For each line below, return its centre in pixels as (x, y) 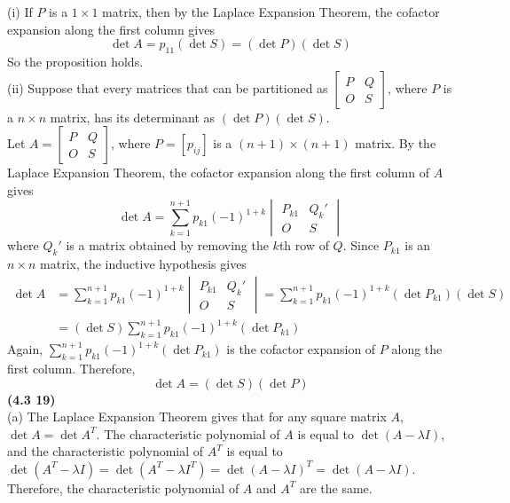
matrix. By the (396, 143)
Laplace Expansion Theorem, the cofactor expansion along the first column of (218, 173)
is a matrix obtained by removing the (167, 245)
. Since (361, 245)
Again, (25, 349)
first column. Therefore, (71, 368)
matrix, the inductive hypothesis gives (143, 264)
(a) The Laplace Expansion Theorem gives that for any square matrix (197, 417)
